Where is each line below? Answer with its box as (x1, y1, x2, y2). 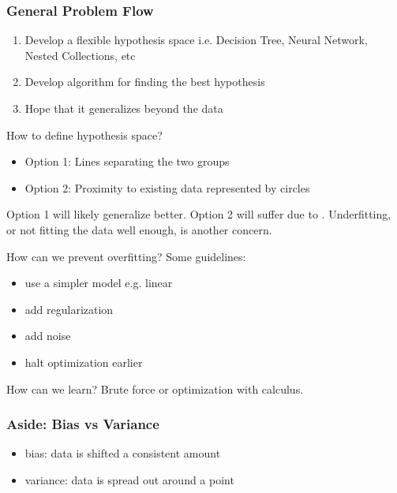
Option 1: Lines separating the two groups (24, 153, 230, 170)
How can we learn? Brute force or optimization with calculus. (6, 380, 304, 397)
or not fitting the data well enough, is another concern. (6, 221, 272, 237)
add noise (24, 327, 71, 344)
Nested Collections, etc (24, 47, 136, 63)
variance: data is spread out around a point (24, 471, 234, 487)
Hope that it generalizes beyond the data (24, 100, 223, 116)
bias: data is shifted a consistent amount (24, 445, 221, 461)
